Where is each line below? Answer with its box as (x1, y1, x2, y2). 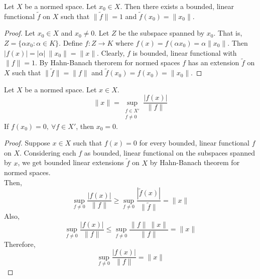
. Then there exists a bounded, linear (120, 1, 234, 11)
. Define (59, 38, 83, 48)
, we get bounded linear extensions (18, 157, 124, 168)
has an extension (188, 57, 239, 68)
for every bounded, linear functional (139, 137, 249, 148)
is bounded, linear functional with (133, 47, 237, 58)
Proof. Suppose (4, 137, 50, 148)
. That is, (213, 28, 242, 38)
